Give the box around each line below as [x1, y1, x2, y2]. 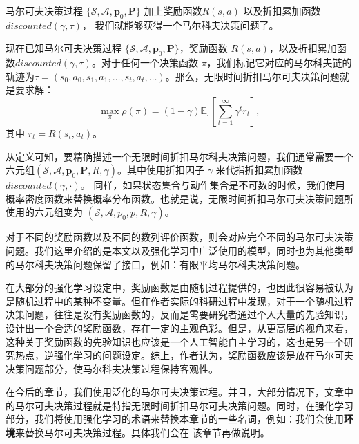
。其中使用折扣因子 [117, 163, 204, 177]
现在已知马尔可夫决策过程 [6, 41, 122, 55]
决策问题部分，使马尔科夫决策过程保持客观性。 [6, 361, 218, 376]
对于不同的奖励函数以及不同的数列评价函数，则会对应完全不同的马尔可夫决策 [6, 230, 353, 244]
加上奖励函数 [144, 3, 202, 17]
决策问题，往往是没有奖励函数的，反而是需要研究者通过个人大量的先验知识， [6, 307, 353, 322]
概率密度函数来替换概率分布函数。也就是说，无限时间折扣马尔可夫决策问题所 [6, 191, 353, 205]
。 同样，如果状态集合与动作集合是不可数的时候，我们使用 [80, 178, 345, 192]
